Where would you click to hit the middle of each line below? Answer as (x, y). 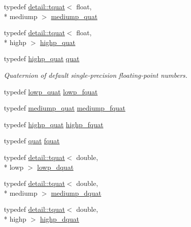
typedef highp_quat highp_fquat (54, 124)
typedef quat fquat (32, 141)
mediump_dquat (76, 193)
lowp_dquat (55, 167)
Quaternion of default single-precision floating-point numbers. (96, 75)
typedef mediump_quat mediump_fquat (65, 108)
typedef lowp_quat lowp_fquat (51, 91)
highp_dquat (60, 218)
